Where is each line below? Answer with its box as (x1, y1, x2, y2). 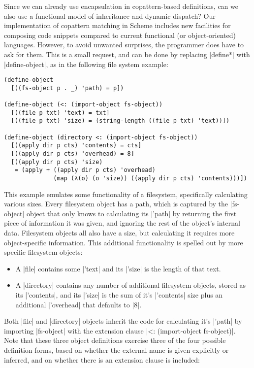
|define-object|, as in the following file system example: (4, 59, 168, 69)
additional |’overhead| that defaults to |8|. (15, 299, 142, 309)
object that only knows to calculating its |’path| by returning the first (26, 208, 237, 218)
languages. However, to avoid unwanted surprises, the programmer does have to (4, 39, 244, 50)
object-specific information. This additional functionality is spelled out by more (4, 237, 243, 247)
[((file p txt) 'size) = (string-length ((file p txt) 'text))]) (11, 117, 230, 125)
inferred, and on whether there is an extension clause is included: (4, 354, 200, 365)
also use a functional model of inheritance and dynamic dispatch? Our (4, 10, 216, 21)
